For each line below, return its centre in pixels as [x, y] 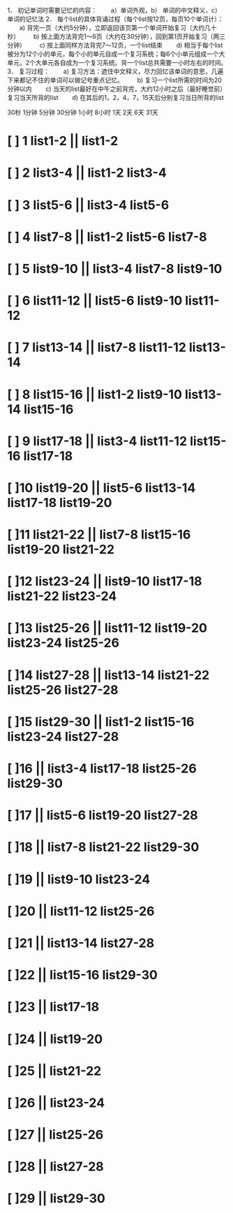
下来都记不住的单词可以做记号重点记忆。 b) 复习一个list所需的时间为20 [114, 80]
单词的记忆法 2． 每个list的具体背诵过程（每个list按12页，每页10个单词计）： [115, 19]
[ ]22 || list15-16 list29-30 [83, 975]
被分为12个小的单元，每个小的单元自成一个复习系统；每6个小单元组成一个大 [116, 54]
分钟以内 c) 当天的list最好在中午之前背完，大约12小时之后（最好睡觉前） [117, 89]
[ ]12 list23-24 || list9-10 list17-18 [105, 581]
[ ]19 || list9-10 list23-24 [79, 879]
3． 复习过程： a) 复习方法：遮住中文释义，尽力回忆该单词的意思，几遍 [115, 71]
